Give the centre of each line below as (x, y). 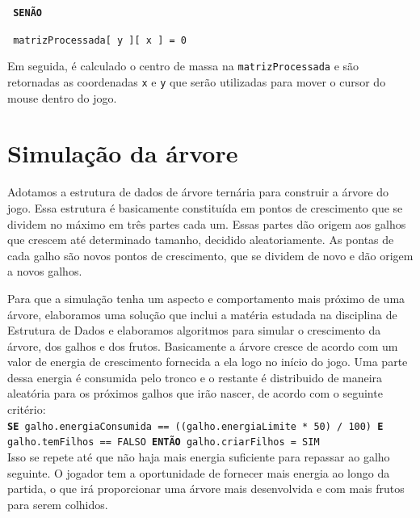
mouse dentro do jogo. (62, 97)
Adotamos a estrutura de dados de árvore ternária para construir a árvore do (198, 192)
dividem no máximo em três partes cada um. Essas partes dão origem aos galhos (207, 223)
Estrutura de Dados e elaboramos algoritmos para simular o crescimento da (194, 330)
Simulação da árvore (123, 153)
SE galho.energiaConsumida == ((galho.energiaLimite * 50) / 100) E (195, 426)
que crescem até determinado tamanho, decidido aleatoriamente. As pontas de (201, 240)
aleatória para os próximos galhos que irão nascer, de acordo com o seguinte (195, 393)
